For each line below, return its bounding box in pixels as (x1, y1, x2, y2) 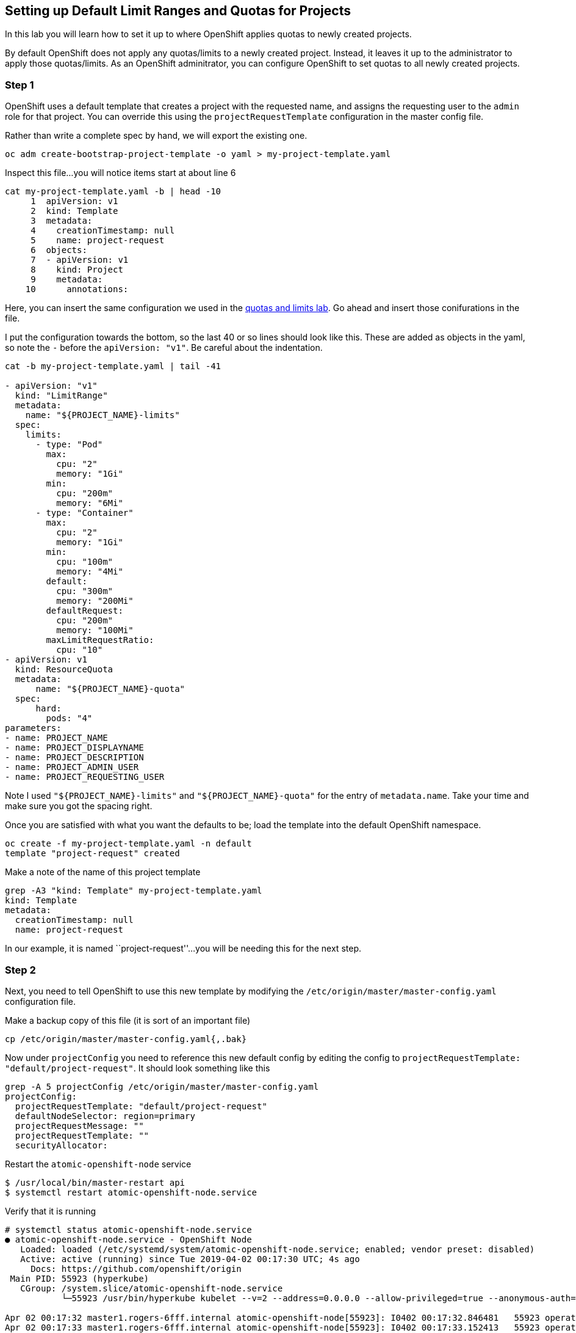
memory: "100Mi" (56, 625, 134, 636)
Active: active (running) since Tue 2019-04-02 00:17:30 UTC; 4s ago (20, 1254, 360, 1264)
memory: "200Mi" (56, 596, 134, 606)
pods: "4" (46, 713, 93, 724)
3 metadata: (31, 216, 93, 226)
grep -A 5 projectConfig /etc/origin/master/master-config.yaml (5, 1081, 319, 1092)
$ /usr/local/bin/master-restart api (5, 1177, 185, 1188)
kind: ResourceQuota (15, 664, 113, 675)
